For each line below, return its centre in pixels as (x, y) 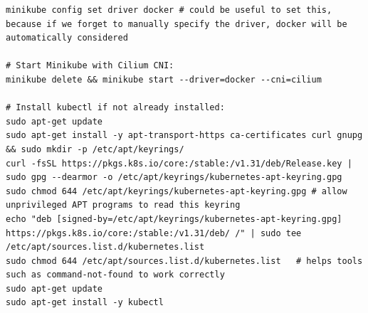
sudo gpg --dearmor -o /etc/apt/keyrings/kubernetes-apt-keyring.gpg (174, 177)
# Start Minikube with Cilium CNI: (90, 66)
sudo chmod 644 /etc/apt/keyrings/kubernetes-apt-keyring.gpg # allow (177, 191)
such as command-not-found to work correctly (115, 275)
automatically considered (67, 38)
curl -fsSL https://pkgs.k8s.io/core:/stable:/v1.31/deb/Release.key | (179, 163)
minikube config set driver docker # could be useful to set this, (169, 10)
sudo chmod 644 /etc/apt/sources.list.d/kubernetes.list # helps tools (184, 261)
